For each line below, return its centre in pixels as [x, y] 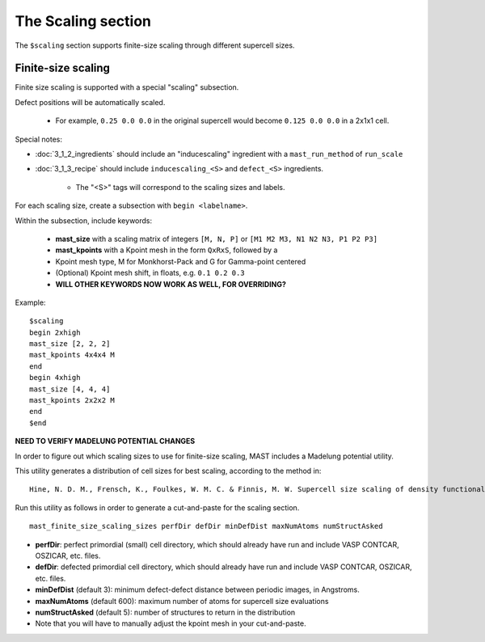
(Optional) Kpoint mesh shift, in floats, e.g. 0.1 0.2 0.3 [150, 273]
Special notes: [38, 139]
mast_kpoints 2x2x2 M [72, 401]
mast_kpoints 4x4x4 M [72, 355]
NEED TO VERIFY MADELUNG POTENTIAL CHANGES [105, 441]
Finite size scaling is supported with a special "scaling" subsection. [127, 87]
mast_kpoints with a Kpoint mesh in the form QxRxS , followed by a [167, 250]
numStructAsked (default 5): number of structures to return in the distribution [165, 612]
